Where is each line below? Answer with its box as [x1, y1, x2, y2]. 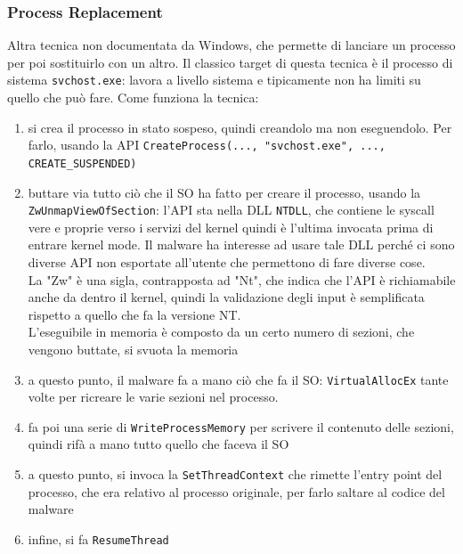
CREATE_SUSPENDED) [28, 157, 137, 170]
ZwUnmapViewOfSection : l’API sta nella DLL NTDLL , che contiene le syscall [28, 200, 435, 219]
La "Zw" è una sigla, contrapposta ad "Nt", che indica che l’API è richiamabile [28, 270, 456, 289]
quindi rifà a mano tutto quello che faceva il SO [28, 435, 289, 453]
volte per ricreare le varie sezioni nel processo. [28, 387, 279, 406]
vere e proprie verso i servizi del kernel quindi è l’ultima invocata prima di [28, 217, 434, 236]
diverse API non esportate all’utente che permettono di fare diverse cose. [28, 253, 426, 271]
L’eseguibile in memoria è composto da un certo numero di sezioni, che [28, 322, 415, 341]
